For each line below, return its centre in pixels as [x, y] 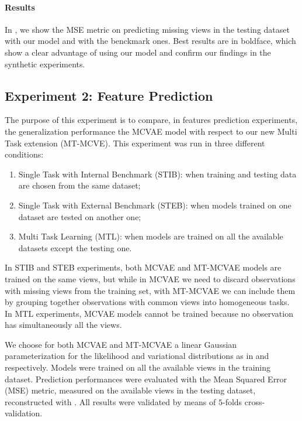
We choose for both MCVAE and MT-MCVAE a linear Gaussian [121, 344]
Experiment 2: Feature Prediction [109, 95]
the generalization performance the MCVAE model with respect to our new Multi [151, 131]
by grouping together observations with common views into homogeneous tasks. [147, 302]
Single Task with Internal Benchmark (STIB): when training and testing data [157, 174]
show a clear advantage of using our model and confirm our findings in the [138, 52]
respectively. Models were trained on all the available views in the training [138, 367]
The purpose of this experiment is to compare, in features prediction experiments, [151, 120]
